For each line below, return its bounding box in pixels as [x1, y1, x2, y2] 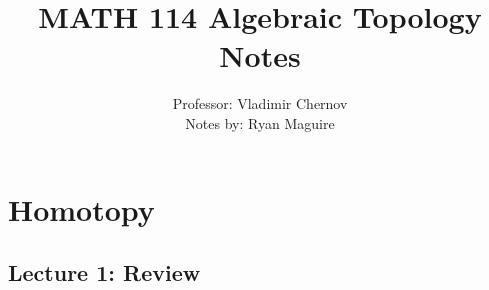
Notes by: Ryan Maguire [185, 112, 335, 133]
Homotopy [8, 188, 155, 229]
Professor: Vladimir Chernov [172, 93, 348, 114]
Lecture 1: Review [8, 257, 201, 288]
